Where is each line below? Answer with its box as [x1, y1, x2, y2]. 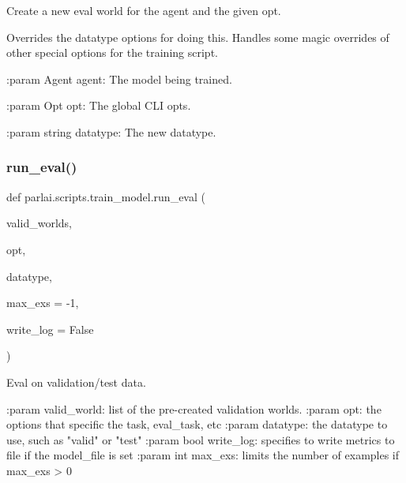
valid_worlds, [6, 215, 72, 231]
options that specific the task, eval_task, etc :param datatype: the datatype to [6, 416, 388, 432]
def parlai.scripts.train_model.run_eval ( [6, 188, 205, 204]
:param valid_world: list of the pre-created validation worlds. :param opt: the [6, 400, 382, 417]
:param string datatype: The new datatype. [6, 123, 216, 140]
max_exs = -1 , [6, 294, 79, 311]
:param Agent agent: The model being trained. [6, 70, 232, 87]
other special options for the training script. [6, 44, 218, 61]
